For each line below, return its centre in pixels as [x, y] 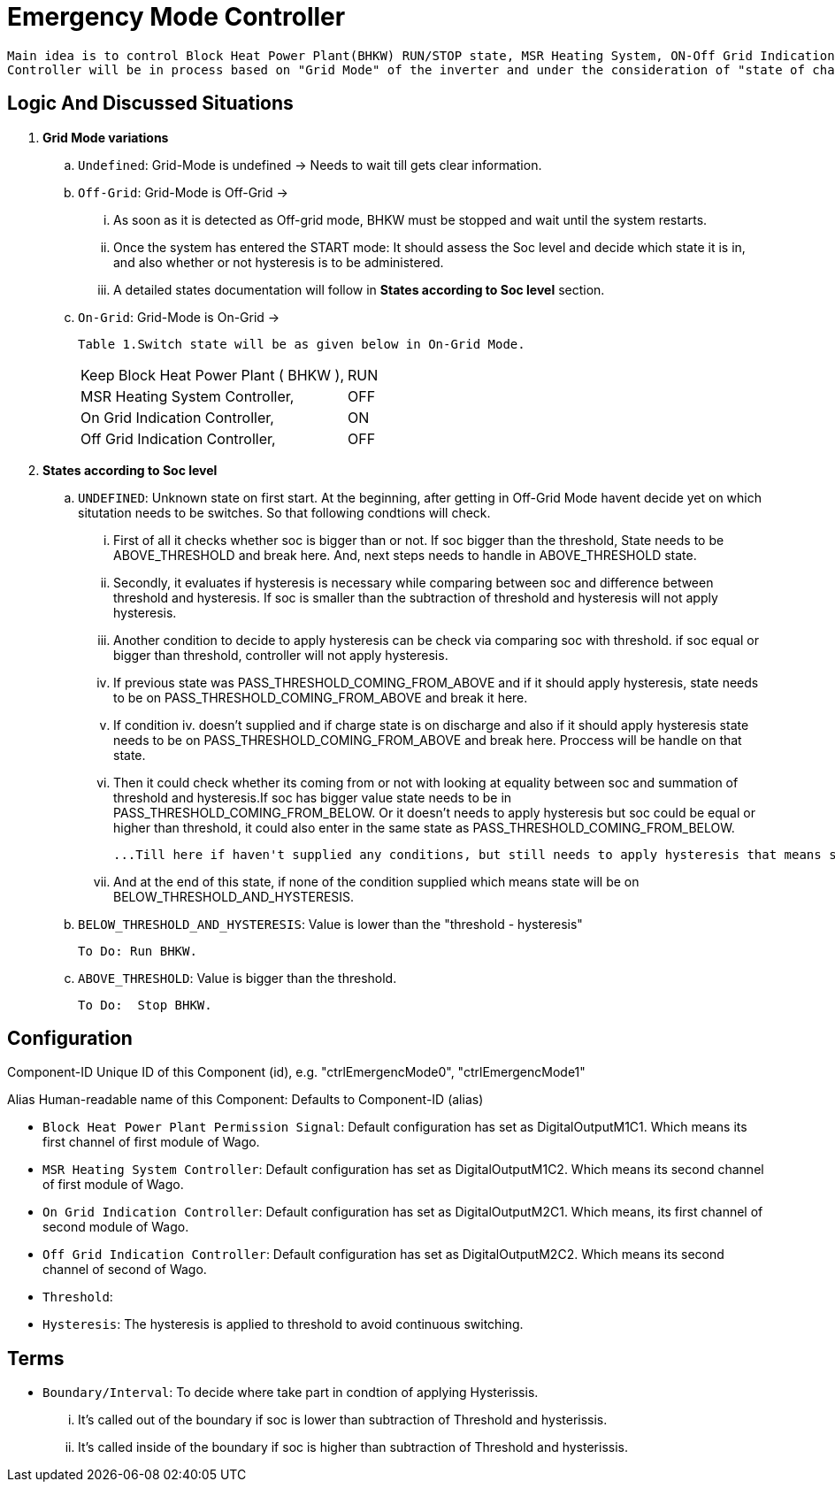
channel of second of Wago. [125, 1270]
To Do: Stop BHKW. [145, 1005]
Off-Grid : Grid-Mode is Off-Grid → [183, 192]
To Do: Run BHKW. [138, 951]
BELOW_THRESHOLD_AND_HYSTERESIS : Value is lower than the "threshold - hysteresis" [330, 924]
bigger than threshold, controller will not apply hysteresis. [281, 655]
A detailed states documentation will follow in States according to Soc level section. [359, 289]
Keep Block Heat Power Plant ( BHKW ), [213, 375]
